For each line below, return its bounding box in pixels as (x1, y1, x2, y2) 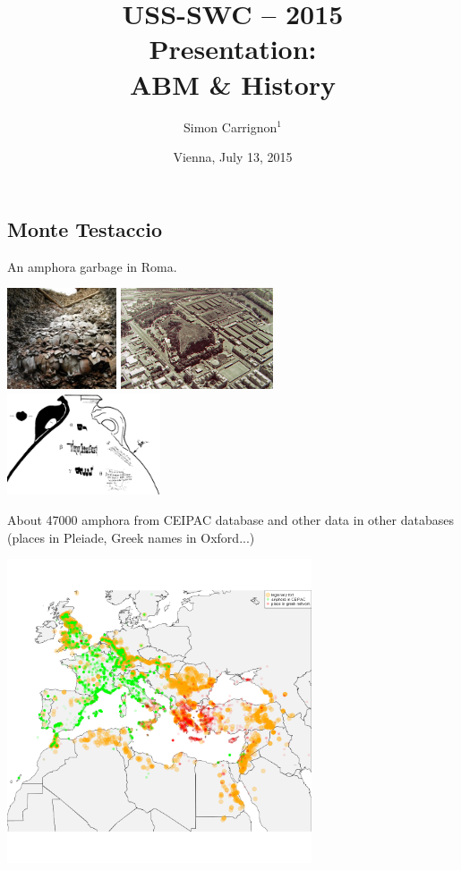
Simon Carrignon (183, 117, 277, 136)
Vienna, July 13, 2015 (173, 148, 293, 166)
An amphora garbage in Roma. (7, 257, 177, 275)
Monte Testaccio (7, 215, 162, 242)
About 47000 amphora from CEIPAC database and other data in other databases (7, 511, 454, 529)
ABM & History (129, 65, 337, 102)
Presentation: (149, 30, 317, 67)
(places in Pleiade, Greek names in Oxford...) (7, 528, 255, 546)
